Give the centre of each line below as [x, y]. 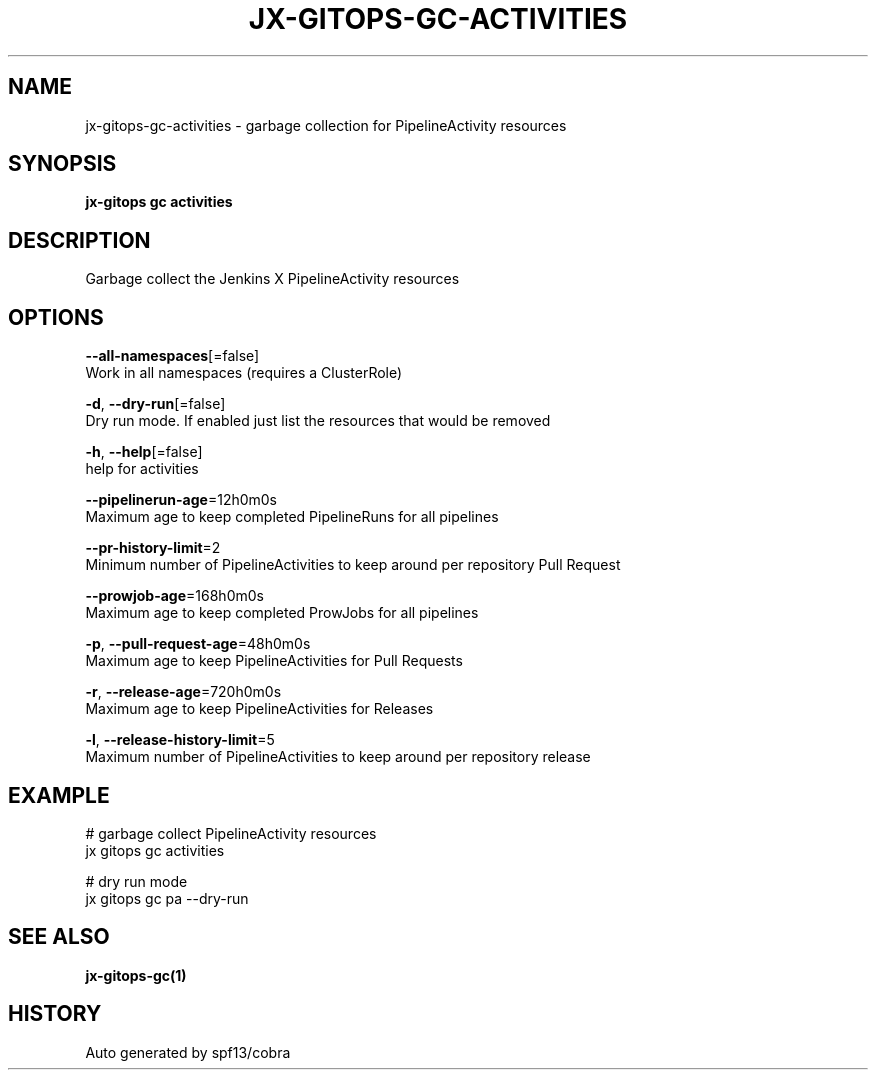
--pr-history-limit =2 [153, 548]
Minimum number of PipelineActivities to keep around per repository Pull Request [353, 565]
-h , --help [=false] [144, 452]
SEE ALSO [59, 937]
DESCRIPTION [79, 240]
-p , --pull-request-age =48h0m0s [198, 644]
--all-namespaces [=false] [172, 356]
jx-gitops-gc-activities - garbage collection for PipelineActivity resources [326, 125]
